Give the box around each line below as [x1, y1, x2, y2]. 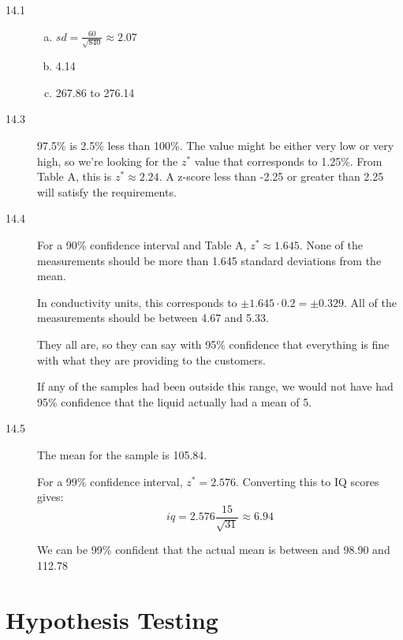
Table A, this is [37, 168, 112, 185]
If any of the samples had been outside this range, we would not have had [37, 378, 394, 395]
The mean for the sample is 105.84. [37, 446, 207, 462]
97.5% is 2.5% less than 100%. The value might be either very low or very [37, 137, 394, 154]
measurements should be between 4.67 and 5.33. [37, 309, 269, 326]
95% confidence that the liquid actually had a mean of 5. [37, 393, 312, 410]
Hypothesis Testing [6, 603, 218, 635]
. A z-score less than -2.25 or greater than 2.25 [159, 168, 384, 185]
